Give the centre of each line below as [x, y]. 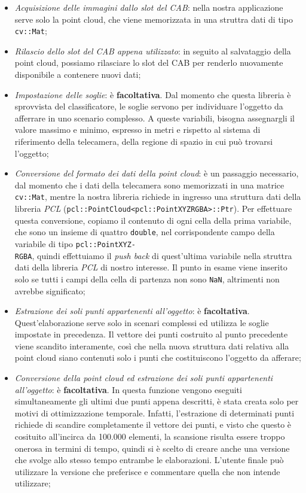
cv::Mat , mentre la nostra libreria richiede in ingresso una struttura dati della [158, 197]
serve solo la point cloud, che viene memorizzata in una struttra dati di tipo [154, 19]
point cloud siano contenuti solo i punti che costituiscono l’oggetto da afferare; [158, 357]
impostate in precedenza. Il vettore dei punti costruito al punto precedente [151, 334]
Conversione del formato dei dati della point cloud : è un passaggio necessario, [157, 173]
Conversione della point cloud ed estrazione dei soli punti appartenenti [144, 378]
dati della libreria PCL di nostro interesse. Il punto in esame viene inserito [151, 267]
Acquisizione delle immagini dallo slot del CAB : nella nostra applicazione [149, 7]
